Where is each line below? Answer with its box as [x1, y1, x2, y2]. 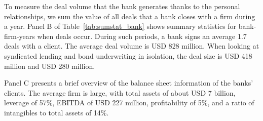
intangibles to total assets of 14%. [4, 107, 109, 117]
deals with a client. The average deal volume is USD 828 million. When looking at [4, 41, 259, 51]
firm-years [4, 30, 35, 41]
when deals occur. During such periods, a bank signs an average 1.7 [37, 30, 247, 41]
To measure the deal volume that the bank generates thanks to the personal [4, 1, 240, 11]
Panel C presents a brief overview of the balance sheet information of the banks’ [4, 77, 253, 88]
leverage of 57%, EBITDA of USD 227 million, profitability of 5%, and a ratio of [4, 97, 254, 108]
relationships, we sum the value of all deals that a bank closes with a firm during [4, 11, 255, 21]
